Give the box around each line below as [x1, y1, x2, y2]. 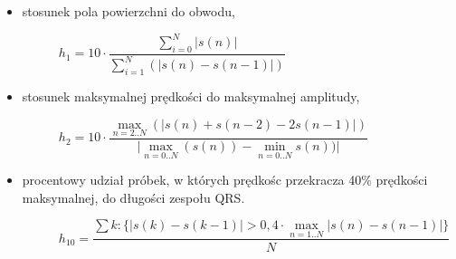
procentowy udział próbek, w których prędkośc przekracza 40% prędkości [22, 170, 428, 189]
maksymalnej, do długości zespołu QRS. [22, 187, 245, 206]
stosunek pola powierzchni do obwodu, [22, 2, 235, 20]
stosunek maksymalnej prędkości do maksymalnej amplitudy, [22, 87, 360, 106]
